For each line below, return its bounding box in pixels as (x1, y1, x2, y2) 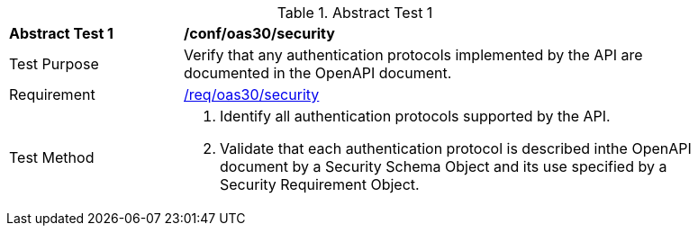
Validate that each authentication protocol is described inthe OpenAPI (220, 139, 692, 157)
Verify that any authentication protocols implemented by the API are (184, 46, 643, 64)
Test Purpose (9, 55, 99, 73)
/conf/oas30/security (184, 24, 335, 42)
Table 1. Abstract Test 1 (276, 4, 433, 22)
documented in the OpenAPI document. (184, 64, 452, 82)
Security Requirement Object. (220, 175, 420, 193)
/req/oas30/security (184, 85, 320, 103)
